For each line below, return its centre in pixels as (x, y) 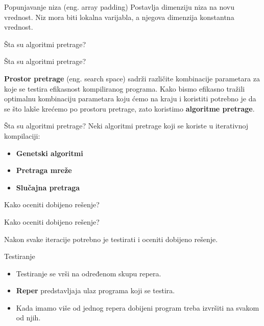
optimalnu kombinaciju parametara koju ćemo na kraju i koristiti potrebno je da (130, 99)
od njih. (28, 318)
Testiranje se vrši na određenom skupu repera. (89, 273)
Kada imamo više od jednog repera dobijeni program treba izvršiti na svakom (138, 307)
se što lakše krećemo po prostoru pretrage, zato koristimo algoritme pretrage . (129, 108)
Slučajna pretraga (48, 187)
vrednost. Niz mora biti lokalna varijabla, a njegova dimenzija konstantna (119, 17)
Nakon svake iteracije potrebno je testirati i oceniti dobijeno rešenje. (111, 239)
